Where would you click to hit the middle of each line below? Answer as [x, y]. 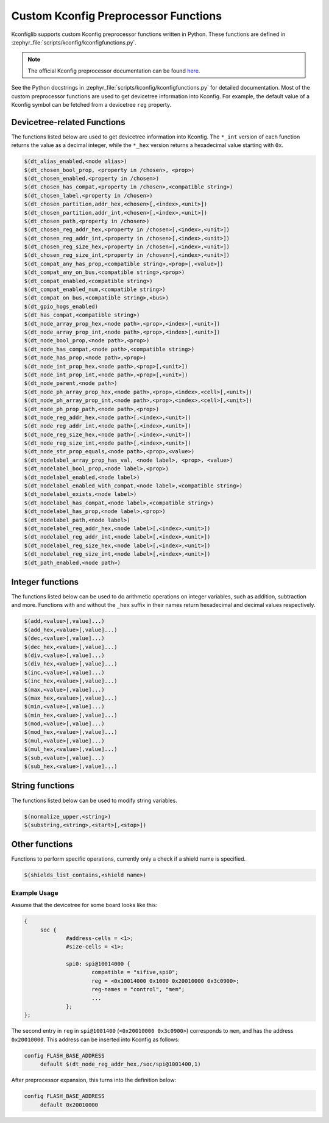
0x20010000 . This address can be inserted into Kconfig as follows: [95, 1039]
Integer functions [45, 582]
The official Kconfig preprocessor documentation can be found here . [114, 71]
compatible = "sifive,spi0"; [135, 972]
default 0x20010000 [69, 1105]
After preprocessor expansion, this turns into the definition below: [94, 1080]
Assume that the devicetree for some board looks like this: [84, 905]
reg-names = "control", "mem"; [138, 989]
